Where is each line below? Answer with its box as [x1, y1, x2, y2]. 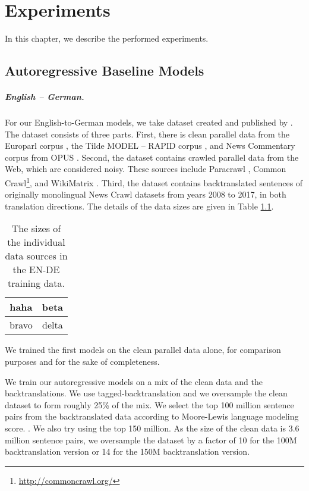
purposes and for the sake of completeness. [5, 355, 160, 368]
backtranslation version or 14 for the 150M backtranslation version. [5, 445, 250, 458]
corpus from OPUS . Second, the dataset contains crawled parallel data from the [5, 151, 299, 163]
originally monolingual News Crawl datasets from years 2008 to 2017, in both [5, 188, 286, 201]
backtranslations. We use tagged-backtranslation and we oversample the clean [5, 387, 288, 399]
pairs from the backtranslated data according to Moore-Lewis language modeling [5, 410, 299, 423]
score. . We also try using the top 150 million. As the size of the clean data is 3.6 [5, 422, 299, 434]
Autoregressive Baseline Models [5, 61, 204, 80]
